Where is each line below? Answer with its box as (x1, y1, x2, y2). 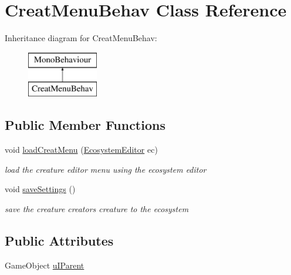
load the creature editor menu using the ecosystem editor (5, 163, 207, 175)
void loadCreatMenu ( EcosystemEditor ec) (5, 143, 158, 156)
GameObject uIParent (5, 259, 84, 271)
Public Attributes (5, 231, 114, 249)
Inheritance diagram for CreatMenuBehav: (5, 32, 157, 44)
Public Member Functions (5, 116, 165, 134)
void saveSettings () (5, 183, 76, 195)
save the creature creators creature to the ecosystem (5, 202, 189, 214)
